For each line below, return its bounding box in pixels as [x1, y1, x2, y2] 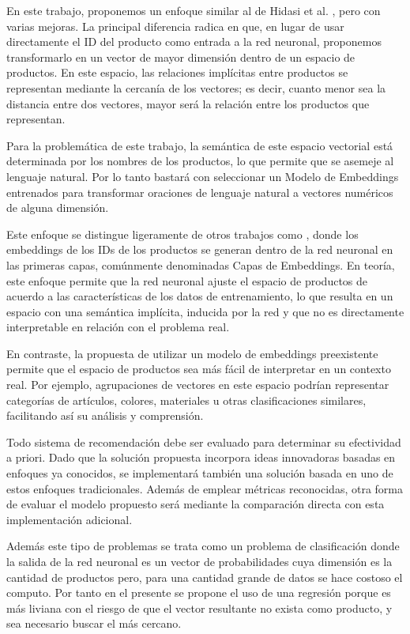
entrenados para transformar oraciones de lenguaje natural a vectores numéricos [6, 183, 393, 200]
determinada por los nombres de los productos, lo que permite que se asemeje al [6, 153, 394, 169]
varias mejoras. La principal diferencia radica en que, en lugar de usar [6, 17, 344, 34]
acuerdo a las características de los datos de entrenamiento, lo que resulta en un [6, 288, 393, 304]
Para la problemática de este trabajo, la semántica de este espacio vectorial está [6, 137, 393, 153]
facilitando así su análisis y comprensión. [6, 407, 204, 424]
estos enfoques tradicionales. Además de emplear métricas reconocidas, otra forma [6, 480, 403, 496]
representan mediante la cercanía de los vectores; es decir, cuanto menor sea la [6, 79, 386, 96]
